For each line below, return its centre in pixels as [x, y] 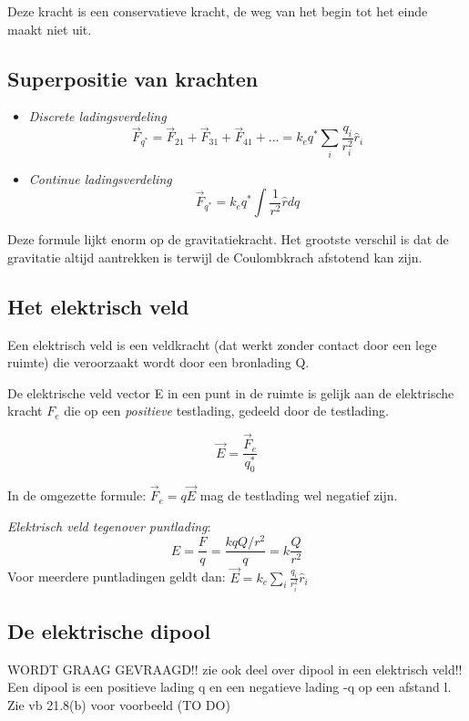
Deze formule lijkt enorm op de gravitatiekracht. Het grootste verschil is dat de [228, 239]
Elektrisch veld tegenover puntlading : [109, 525]
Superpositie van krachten [133, 78]
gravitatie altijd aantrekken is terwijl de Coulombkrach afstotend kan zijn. [215, 257]
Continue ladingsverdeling [100, 178]
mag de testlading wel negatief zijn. [299, 495]
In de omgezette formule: [77, 495]
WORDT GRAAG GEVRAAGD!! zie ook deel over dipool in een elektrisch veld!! [235, 669]
